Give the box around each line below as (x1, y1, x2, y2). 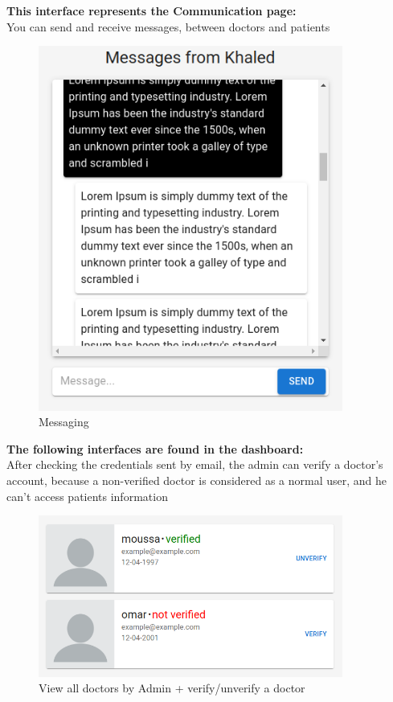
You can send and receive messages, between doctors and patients (6, 18, 330, 35)
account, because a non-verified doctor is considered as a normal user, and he (6, 472, 387, 489)
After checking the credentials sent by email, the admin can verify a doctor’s (6, 456, 383, 473)
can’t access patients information (6, 487, 168, 504)
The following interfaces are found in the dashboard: (6, 440, 304, 457)
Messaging (39, 413, 89, 430)
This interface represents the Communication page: (6, 2, 297, 18)
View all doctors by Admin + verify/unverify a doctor (39, 679, 305, 696)
